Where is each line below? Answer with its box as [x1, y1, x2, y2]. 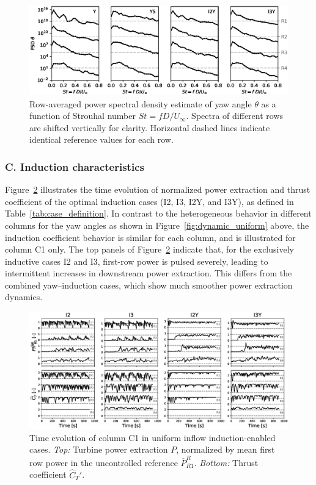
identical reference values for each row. [29, 133, 174, 146]
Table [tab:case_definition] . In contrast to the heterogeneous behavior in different [5, 207, 312, 220]
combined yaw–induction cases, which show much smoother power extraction [5, 278, 293, 291]
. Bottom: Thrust [194, 456, 259, 469]
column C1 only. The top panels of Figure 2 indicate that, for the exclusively [5, 243, 294, 256]
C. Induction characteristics [5, 159, 144, 174]
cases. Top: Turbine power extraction [29, 443, 168, 456]
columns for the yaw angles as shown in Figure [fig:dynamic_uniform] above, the [5, 218, 309, 231]
